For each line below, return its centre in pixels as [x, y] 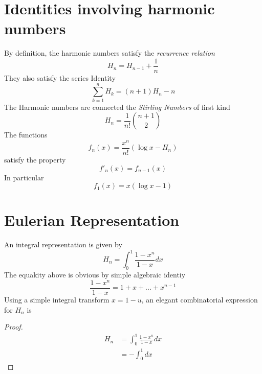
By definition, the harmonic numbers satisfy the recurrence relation [110, 53]
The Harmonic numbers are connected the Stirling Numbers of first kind [117, 107]
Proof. [14, 327]
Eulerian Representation [92, 220]
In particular [24, 177]
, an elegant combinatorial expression [200, 299]
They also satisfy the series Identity [60, 77]
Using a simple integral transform [57, 299]
